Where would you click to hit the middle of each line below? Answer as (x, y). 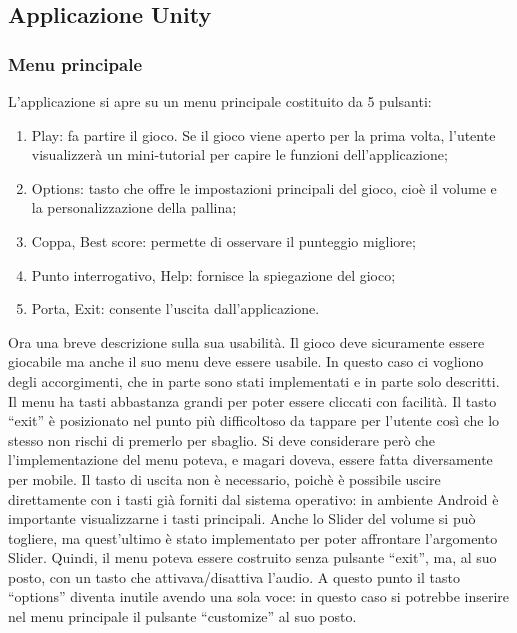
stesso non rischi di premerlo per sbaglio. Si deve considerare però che (221, 439)
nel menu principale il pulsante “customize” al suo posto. (182, 616)
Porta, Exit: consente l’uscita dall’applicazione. (175, 308)
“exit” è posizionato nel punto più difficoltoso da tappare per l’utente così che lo (254, 420)
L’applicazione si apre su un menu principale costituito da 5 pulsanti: (220, 101)
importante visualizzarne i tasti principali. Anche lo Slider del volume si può (242, 518)
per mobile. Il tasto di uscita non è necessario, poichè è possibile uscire (224, 478)
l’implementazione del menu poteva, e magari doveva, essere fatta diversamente (250, 459)
